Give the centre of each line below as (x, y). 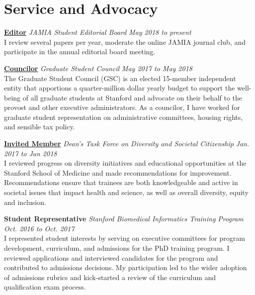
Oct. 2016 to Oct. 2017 (39, 228)
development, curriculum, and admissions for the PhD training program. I (117, 248)
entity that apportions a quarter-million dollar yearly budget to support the (120, 88)
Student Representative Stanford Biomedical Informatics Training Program (124, 219)
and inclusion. (25, 202)
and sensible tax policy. (40, 127)
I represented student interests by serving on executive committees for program (125, 238)
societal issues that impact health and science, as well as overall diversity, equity (126, 192)
